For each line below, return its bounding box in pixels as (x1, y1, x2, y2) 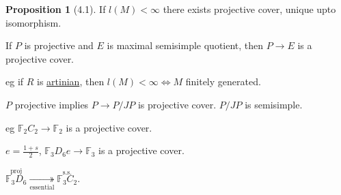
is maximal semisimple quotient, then (107, 38, 264, 52)
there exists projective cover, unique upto (163, 2, 336, 16)
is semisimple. (245, 97, 303, 111)
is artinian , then (37, 74, 105, 89)
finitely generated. (185, 74, 261, 89)
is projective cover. (137, 97, 217, 111)
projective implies (14, 97, 89, 111)
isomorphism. (5, 15, 62, 29)
